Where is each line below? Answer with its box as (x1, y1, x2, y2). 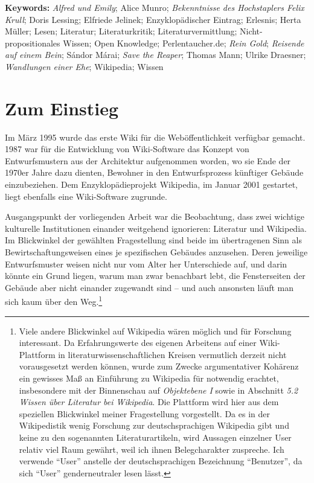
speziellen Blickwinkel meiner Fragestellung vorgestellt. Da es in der (19, 407, 270, 420)
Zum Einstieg (5, 95, 119, 120)
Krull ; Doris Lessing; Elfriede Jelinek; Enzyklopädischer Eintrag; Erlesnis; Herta (5, 13, 301, 25)
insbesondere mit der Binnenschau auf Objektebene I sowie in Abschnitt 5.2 (19, 383, 298, 396)
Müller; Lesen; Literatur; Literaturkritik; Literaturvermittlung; (5, 25, 237, 37)
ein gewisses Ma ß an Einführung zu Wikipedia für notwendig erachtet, (19, 372, 279, 385)
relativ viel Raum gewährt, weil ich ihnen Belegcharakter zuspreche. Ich (19, 443, 284, 455)
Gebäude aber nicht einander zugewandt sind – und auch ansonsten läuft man (5, 281, 294, 293)
